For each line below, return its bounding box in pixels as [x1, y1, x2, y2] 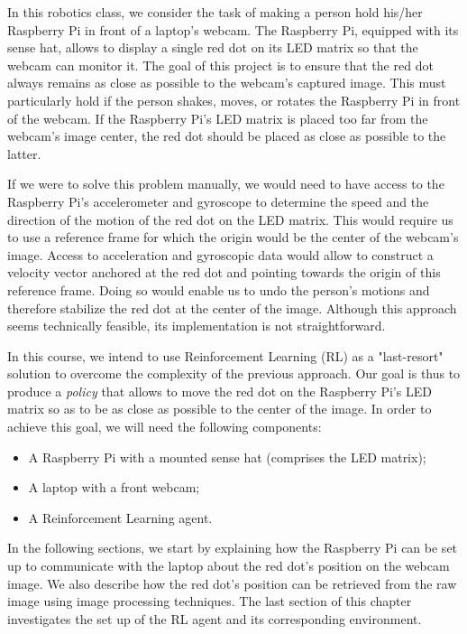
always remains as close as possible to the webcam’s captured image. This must [7, 73, 446, 92]
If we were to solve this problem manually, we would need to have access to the [7, 174, 444, 193]
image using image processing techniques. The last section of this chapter [7, 592, 412, 611]
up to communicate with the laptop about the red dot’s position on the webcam [7, 556, 450, 575]
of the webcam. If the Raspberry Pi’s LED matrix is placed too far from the [7, 108, 428, 127]
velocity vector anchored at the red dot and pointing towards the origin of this [7, 263, 441, 282]
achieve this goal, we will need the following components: [7, 417, 322, 436]
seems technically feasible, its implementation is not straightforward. [7, 316, 386, 335]
